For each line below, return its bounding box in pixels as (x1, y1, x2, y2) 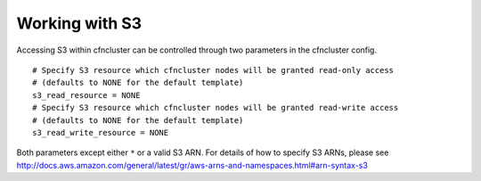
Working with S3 (16, 13, 143, 33)
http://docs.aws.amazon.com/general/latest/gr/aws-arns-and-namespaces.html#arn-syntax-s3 (16, 160, 369, 170)
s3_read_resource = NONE (32, 90, 141, 100)
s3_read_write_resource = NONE (32, 128, 169, 137)
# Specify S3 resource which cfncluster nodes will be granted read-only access (32, 65, 395, 75)
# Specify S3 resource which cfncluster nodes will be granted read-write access (32, 103, 399, 113)
